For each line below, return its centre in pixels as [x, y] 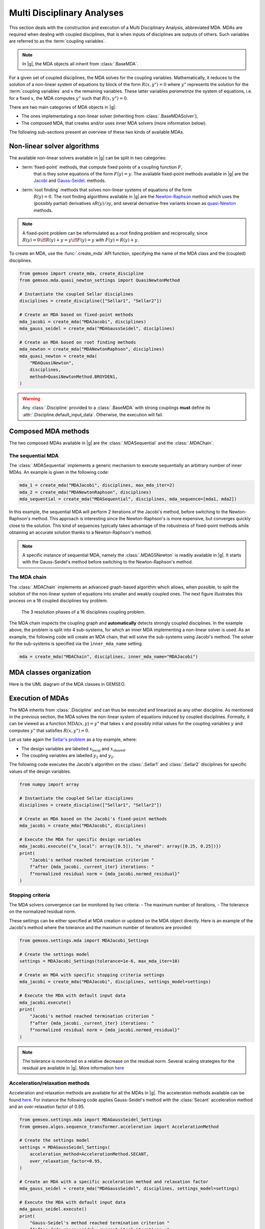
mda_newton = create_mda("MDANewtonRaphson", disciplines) [92, 349]
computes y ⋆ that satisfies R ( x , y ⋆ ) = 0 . [49, 730]
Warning [31, 399]
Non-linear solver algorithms [54, 146]
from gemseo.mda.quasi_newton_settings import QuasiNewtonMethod [100, 280]
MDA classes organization [50, 672]
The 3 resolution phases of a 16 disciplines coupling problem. [83, 612]
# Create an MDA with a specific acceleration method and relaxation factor [114, 1182]
